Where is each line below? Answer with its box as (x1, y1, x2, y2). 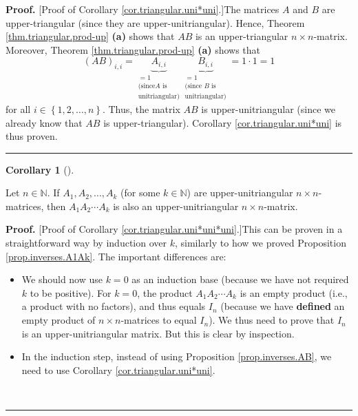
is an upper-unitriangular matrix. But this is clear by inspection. (21, 326, 295, 340)
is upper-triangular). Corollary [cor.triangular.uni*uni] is (103, 115, 342, 129)
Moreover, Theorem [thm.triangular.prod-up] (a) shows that (6, 42, 261, 56)
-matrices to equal (120, 313, 197, 327)
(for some (120, 185, 160, 200)
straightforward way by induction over (6, 236, 167, 250)
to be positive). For (30, 285, 112, 300)
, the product (137, 285, 193, 300)
